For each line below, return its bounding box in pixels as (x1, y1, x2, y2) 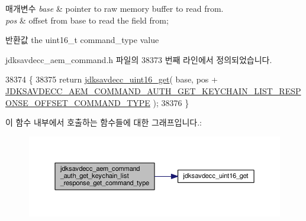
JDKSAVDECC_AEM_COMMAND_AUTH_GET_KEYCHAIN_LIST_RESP (5, 84, 301, 97)
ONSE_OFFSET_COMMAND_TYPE (5, 96, 150, 108)
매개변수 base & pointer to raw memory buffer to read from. (5, 2, 224, 14)
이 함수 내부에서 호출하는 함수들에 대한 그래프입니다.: (5, 116, 202, 128)
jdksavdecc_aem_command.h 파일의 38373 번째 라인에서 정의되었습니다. (5, 53, 272, 65)
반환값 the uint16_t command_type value (5, 34, 159, 46)
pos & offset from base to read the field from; (5, 14, 169, 26)
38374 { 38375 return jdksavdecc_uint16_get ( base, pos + (5, 73, 218, 85)
